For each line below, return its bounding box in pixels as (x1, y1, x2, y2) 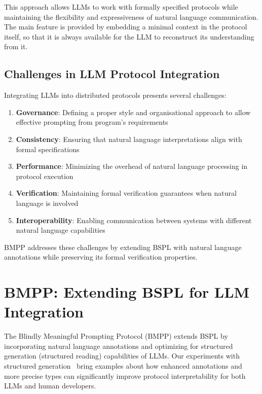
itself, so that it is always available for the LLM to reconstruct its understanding (4, 31, 254, 42)
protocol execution (16, 170, 73, 181)
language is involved (16, 197, 79, 208)
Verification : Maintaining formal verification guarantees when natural (16, 188, 237, 198)
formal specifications (16, 144, 80, 154)
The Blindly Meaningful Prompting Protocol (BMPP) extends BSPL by (4, 331, 228, 341)
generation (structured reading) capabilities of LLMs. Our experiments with (4, 350, 240, 361)
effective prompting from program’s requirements (16, 117, 168, 127)
